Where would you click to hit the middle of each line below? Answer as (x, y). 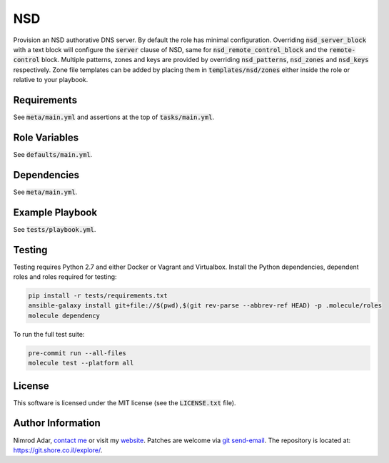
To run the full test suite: (49, 334)
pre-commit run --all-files (77, 353)
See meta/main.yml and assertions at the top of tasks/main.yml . (113, 117)
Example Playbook (55, 212)
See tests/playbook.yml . (55, 229)
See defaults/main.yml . (53, 154)
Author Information (57, 423)
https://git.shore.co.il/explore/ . (58, 450)
